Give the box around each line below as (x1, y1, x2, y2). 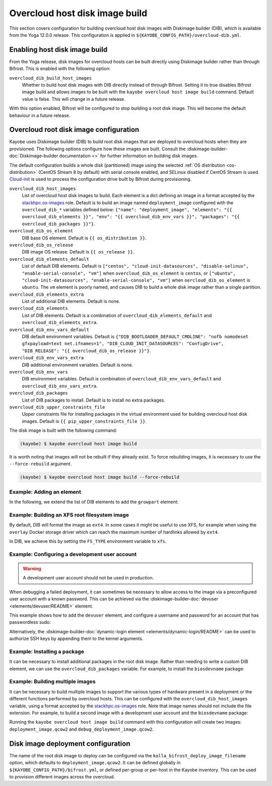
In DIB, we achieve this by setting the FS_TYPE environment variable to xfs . (9, 538, 167, 544)
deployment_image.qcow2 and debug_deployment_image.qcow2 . (9, 726, 154, 732)
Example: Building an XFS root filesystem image (9, 511, 129, 518)
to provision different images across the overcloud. (9, 773, 115, 779)
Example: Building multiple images (9, 678, 96, 685)
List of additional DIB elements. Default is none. (22, 298, 120, 304)
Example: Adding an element (9, 488, 82, 495)
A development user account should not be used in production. (23, 575, 154, 581)
